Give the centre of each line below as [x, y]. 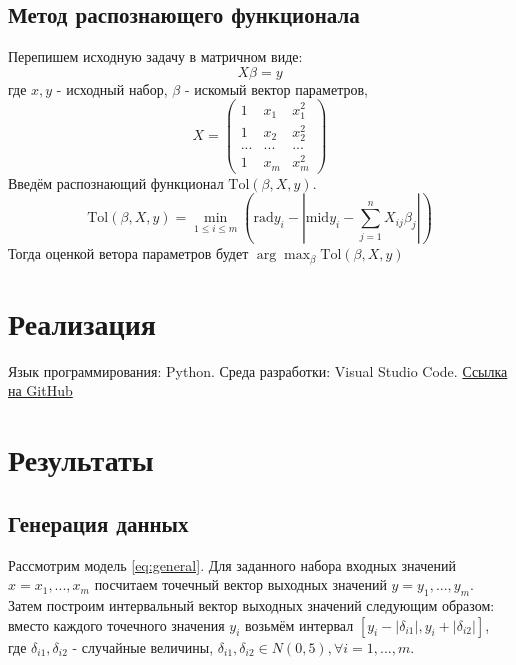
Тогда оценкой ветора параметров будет [128, 253]
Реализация [82, 322]
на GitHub [40, 390]
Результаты [81, 459]
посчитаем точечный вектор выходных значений [240, 584]
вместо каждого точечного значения [116, 624]
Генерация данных [98, 522]
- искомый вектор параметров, [276, 88]
